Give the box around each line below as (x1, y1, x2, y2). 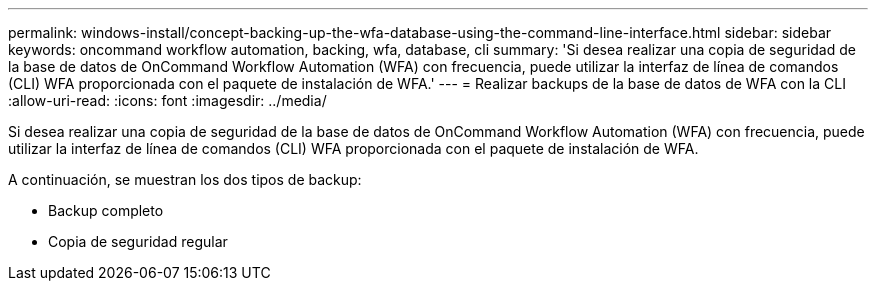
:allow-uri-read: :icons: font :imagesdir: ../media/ (8, 92, 327, 109)
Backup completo (48, 202, 164, 219)
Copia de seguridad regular (48, 233, 228, 250)
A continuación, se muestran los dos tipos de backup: (8, 171, 362, 188)
